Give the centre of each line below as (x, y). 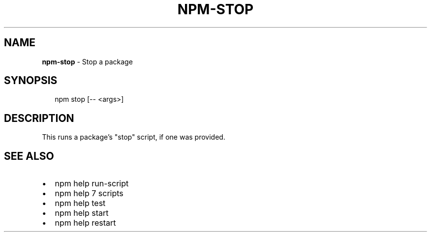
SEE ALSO (29, 156)
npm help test (80, 203)
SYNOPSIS (31, 81)
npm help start (82, 213)
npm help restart (85, 223)
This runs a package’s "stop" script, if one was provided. (134, 137)
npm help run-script (92, 184)
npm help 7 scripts (89, 193)
